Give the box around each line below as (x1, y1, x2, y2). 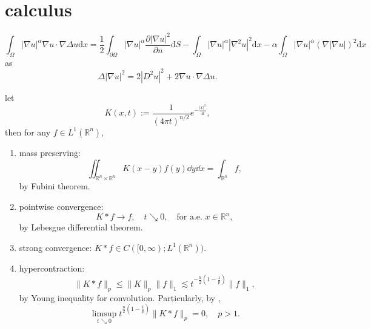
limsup (92, 309, 117, 318)
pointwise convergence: (19, 200, 104, 212)
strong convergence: (19, 241, 92, 253)
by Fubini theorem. (19, 180, 90, 192)
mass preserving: (19, 146, 81, 158)
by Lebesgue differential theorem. (19, 221, 143, 233)
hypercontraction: (19, 261, 85, 274)
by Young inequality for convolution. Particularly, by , (19, 291, 221, 304)
